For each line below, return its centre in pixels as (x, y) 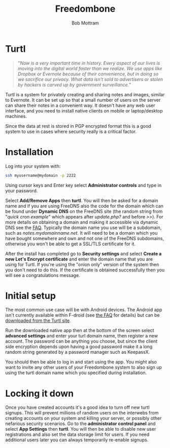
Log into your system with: (33, 166)
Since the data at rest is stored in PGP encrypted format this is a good (78, 126)
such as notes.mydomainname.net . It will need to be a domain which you (81, 233)
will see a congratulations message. (43, 275)
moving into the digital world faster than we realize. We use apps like (90, 68)
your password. (22, 190)
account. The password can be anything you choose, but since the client (81, 341)
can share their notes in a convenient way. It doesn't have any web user (80, 105)
